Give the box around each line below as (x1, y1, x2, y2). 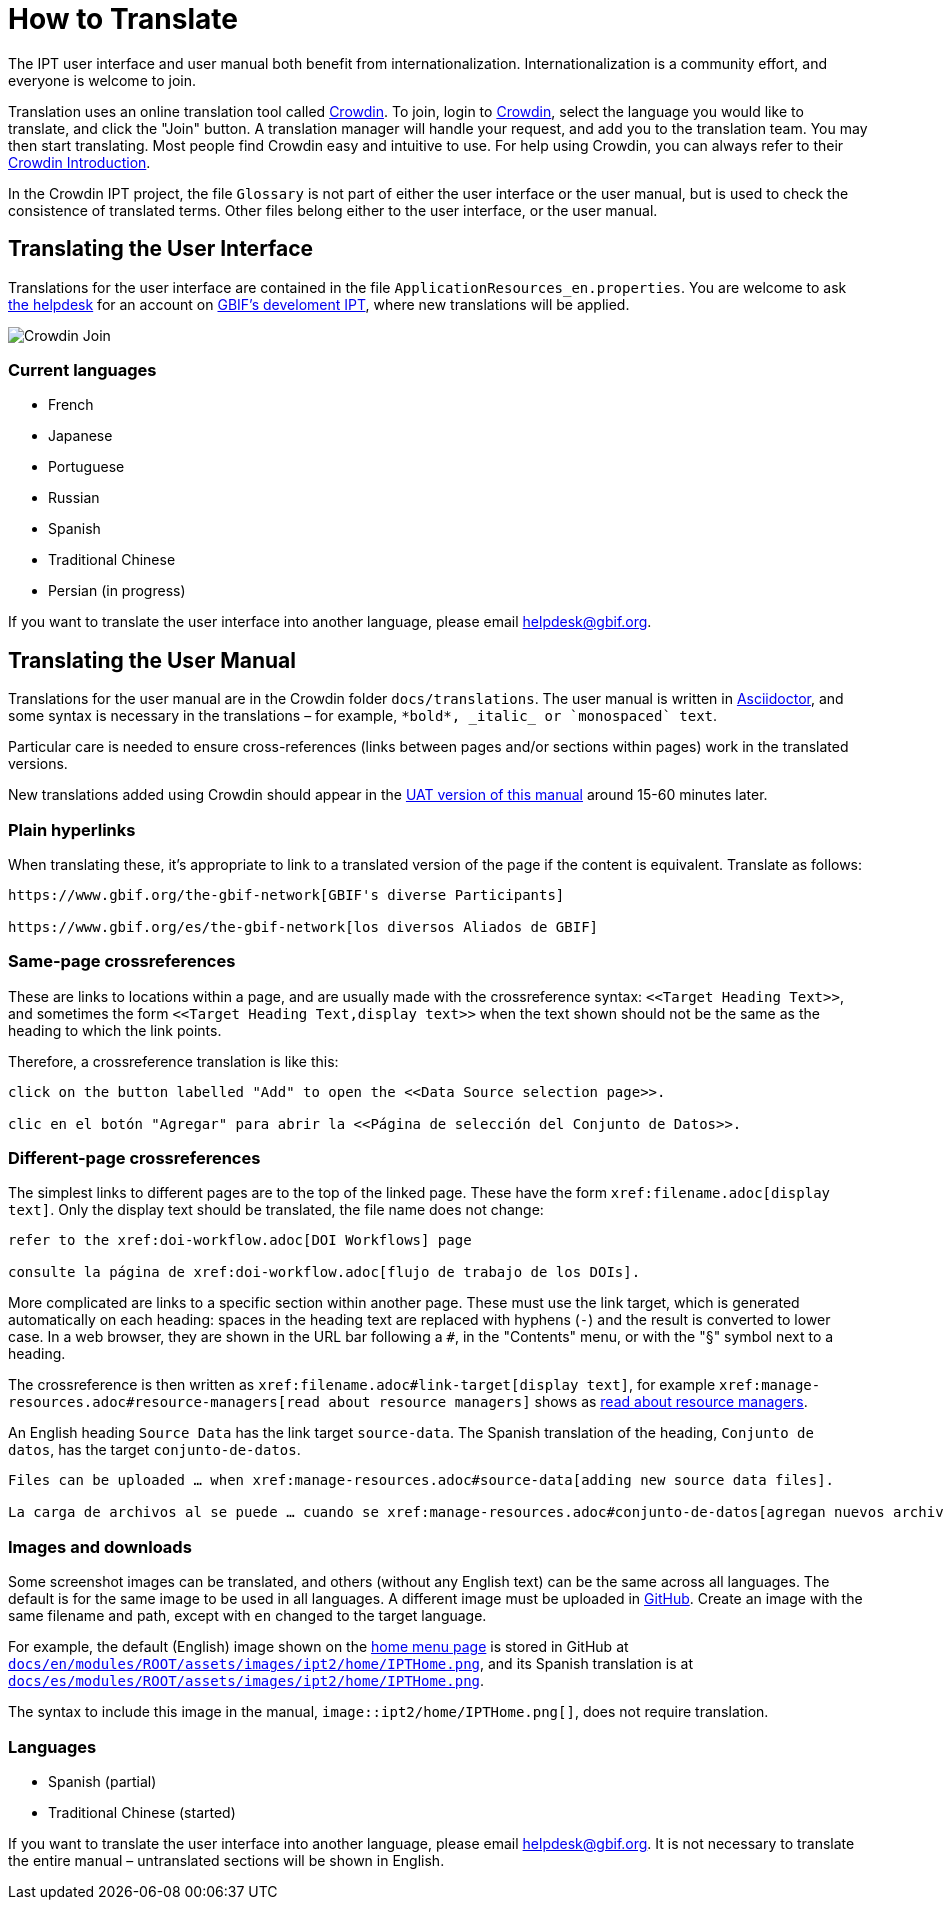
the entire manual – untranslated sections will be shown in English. (8, 1851, 445, 1869)
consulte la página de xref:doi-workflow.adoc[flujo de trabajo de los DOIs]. (8, 1264, 641, 1281)
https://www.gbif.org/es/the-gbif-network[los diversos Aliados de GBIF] (8, 918, 599, 935)
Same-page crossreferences (8, 951, 236, 972)
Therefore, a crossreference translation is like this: (8, 1052, 339, 1070)
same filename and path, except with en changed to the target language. (8, 1607, 487, 1625)
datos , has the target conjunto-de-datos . (8, 1441, 301, 1459)
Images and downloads (8, 1536, 192, 1557)
